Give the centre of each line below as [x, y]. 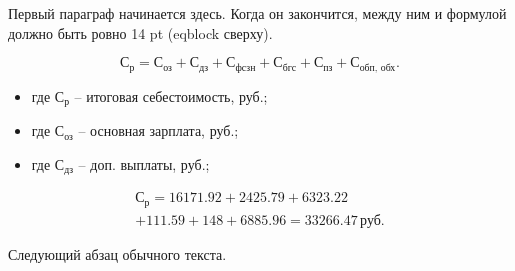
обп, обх [377, 67]
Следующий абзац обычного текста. [117, 253]
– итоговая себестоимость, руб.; [171, 95]
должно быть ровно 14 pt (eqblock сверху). [140, 32]
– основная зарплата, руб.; [158, 130]
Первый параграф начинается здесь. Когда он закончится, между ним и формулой [257, 13]
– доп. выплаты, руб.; [144, 163]
